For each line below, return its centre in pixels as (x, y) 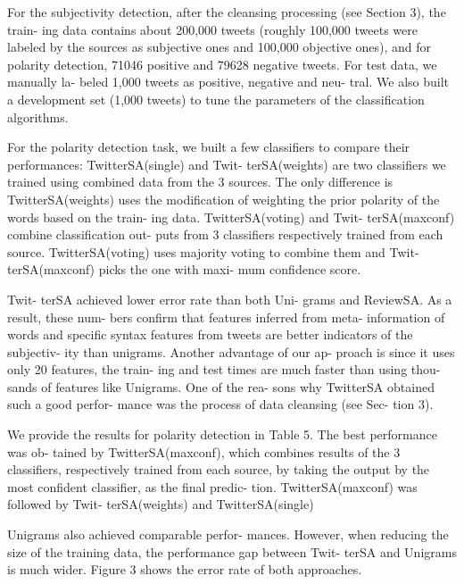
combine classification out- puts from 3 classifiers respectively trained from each (225, 234)
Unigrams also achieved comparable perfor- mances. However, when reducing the (228, 534)
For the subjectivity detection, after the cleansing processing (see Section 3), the (227, 12)
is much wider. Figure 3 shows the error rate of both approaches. (185, 569)
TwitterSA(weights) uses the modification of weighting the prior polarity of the (224, 199)
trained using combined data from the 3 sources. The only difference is (200, 182)
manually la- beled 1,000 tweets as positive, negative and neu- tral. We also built (228, 82)
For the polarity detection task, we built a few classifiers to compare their (209, 147)
